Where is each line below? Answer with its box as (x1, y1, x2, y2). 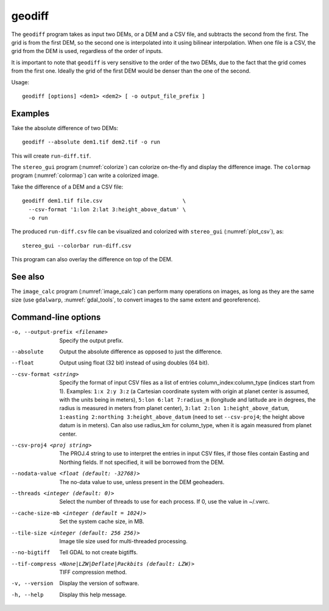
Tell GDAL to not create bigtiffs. (59, 549, 138, 556)
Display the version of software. (59, 580, 140, 587)
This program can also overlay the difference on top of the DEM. (11, 256, 173, 263)
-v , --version (11, 580, 54, 587)
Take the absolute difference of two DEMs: (11, 124, 119, 131)
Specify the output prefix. (59, 336, 124, 344)
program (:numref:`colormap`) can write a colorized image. (11, 172, 160, 179)
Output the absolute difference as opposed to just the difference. (59, 348, 222, 355)
